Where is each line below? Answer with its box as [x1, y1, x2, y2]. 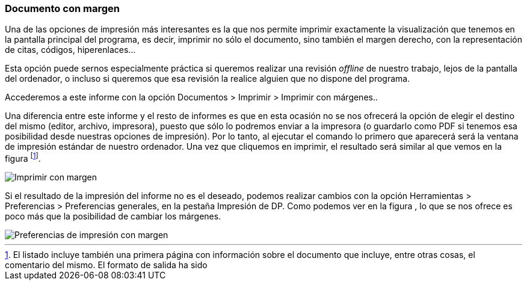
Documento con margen [5, 2, 120, 14]
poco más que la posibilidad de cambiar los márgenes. [5, 211, 221, 222]
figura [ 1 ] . [5, 152, 41, 164]
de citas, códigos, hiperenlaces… [5, 44, 136, 55]
